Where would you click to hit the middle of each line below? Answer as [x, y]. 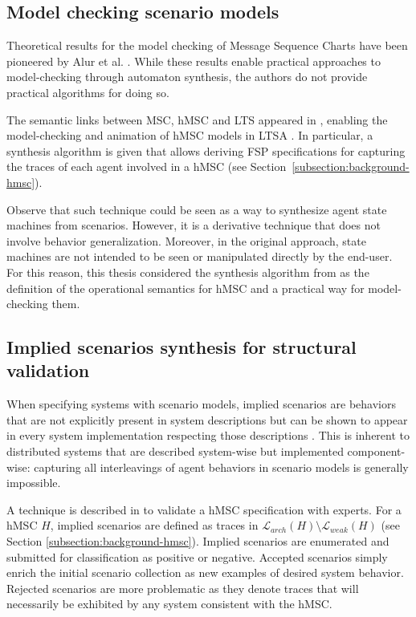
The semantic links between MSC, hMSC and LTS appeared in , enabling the [197, 119]
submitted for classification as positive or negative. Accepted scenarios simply [197, 556]
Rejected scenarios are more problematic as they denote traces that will [183, 588]
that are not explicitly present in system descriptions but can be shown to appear [207, 419]
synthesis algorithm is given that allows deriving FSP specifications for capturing [206, 150]
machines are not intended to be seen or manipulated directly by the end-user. [200, 256]
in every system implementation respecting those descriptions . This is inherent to [208, 435]
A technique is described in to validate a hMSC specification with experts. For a [204, 509]
